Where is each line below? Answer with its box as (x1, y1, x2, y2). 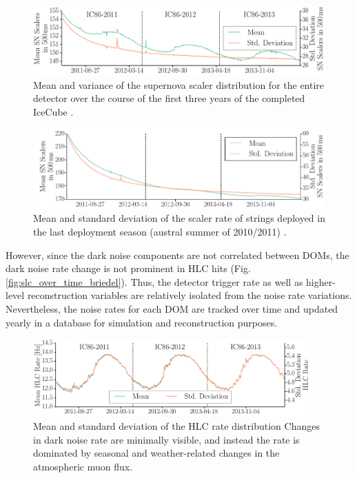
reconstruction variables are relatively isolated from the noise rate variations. (27, 288, 352, 302)
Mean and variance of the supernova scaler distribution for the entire (33, 77, 325, 92)
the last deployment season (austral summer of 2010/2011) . (33, 225, 287, 239)
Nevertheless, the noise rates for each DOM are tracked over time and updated (6, 302, 338, 316)
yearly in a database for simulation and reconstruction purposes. (6, 315, 278, 329)
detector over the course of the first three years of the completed (33, 91, 305, 105)
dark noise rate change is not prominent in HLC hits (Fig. (6, 261, 251, 276)
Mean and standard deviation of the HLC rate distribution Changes (33, 418, 320, 433)
